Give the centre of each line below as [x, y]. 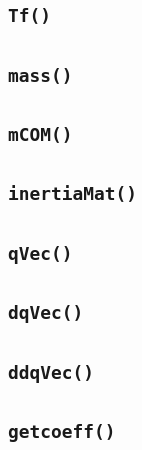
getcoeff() [62, 431]
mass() [40, 75]
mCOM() [40, 135]
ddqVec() [51, 372]
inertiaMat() [72, 194]
